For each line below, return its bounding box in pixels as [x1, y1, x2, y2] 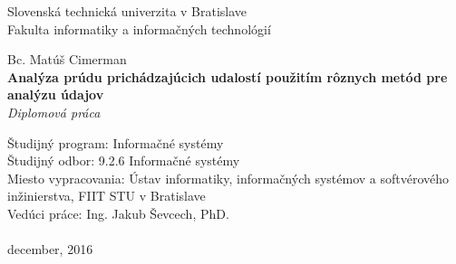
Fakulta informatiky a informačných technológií [7, 19, 271, 38]
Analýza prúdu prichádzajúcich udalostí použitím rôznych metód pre [7, 67, 448, 86]
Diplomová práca [7, 102, 101, 121]
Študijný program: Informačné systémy [7, 133, 224, 152]
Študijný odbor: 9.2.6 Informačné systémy [7, 151, 240, 170]
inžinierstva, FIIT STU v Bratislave [7, 186, 206, 205]
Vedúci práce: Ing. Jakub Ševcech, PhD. [7, 203, 229, 222]
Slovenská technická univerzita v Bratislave [7, 2, 247, 20]
